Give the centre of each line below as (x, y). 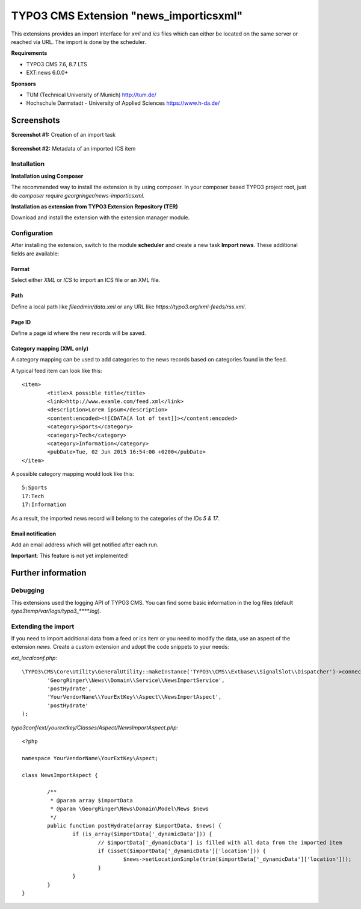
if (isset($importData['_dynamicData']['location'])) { (182, 851)
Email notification (34, 534)
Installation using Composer (47, 176)
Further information (49, 573)
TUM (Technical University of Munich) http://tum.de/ (91, 95)
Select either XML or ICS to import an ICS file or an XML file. (86, 280)
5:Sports (35, 488)
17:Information (44, 505)
